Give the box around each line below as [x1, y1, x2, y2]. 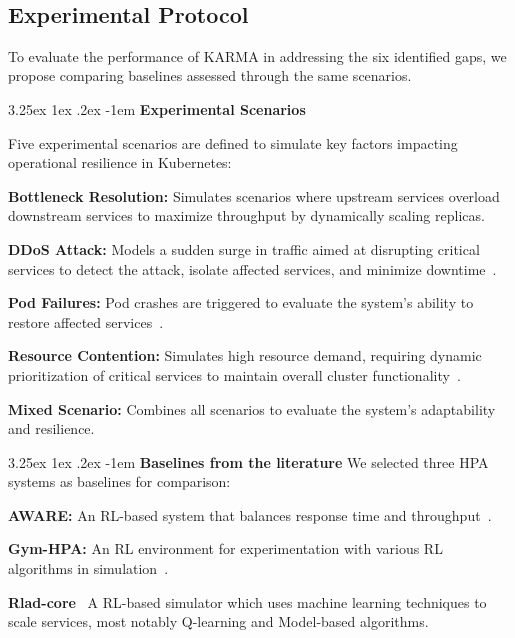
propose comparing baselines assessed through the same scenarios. [8, 65, 412, 86]
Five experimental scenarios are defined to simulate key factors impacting [8, 132, 458, 153]
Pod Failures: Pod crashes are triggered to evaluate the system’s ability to [8, 292, 474, 313]
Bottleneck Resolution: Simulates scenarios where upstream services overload [8, 185, 500, 206]
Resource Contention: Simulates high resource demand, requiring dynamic [8, 345, 482, 366]
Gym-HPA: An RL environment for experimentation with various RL [8, 538, 443, 559]
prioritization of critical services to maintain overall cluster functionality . [8, 364, 461, 385]
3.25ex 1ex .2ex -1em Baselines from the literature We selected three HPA [8, 451, 489, 472]
